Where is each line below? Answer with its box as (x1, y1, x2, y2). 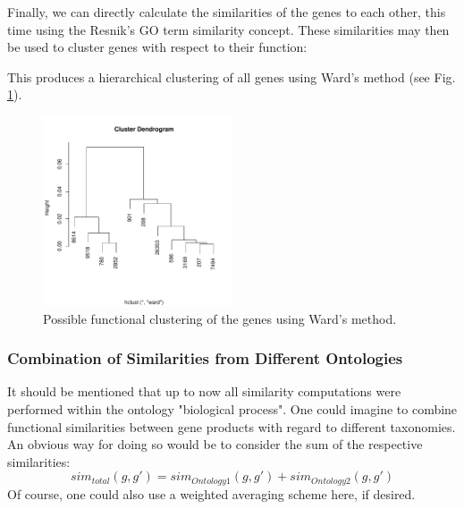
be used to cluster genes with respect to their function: (7, 38, 308, 56)
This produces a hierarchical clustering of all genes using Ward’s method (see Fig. (7, 67, 456, 86)
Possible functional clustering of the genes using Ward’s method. (43, 309, 397, 327)
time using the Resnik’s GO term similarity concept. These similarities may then (7, 20, 450, 38)
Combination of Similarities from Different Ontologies (7, 347, 403, 369)
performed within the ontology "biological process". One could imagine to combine (7, 399, 458, 418)
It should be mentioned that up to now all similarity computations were (7, 382, 401, 401)
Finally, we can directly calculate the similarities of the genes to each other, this (7, 3, 446, 21)
